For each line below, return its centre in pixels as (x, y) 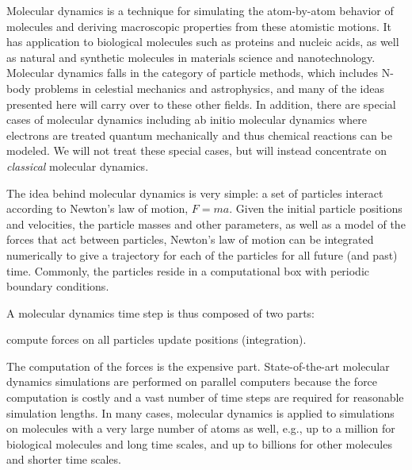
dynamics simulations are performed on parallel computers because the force (192, 381)
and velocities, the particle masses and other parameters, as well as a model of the (206, 223)
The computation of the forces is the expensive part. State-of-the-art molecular (198, 366)
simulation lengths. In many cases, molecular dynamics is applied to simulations (200, 412)
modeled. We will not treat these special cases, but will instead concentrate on (196, 150)
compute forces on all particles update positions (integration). (156, 339)
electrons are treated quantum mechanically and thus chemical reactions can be (199, 135)
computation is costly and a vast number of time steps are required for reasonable (205, 397)
